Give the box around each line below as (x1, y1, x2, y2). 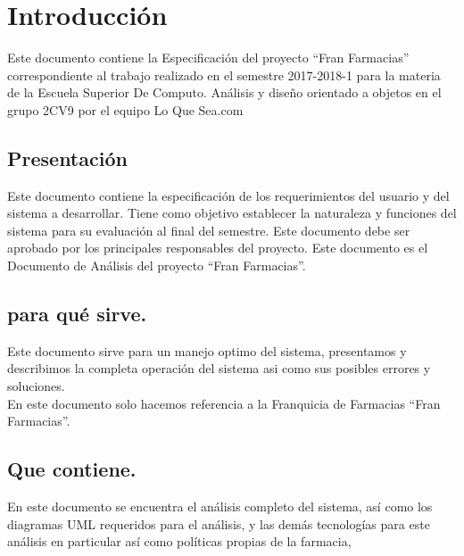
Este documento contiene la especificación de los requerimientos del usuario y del (7, 186, 450, 204)
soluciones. (7, 377, 65, 395)
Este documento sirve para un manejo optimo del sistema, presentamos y (7, 341, 407, 360)
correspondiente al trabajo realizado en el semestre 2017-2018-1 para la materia (7, 65, 441, 84)
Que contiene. (7, 455, 137, 483)
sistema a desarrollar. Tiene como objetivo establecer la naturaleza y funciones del (7, 203, 457, 222)
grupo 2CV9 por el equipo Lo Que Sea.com (7, 100, 244, 119)
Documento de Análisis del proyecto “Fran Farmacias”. (7, 256, 306, 275)
